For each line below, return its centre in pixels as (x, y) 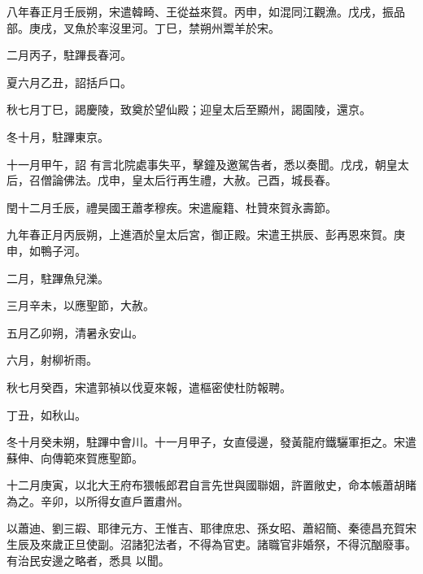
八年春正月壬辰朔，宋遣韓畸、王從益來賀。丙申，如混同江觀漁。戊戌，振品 (206, 11)
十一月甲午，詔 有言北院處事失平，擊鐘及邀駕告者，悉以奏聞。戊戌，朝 (196, 164)
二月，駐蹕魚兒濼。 (58, 278)
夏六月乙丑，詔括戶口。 (69, 82)
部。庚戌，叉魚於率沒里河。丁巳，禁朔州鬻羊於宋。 (143, 27)
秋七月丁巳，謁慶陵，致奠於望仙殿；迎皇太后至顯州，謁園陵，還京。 (189, 109)
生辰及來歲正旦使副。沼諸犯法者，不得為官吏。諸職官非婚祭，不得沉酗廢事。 (211, 544)
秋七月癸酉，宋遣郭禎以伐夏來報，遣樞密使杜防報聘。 (149, 387)
